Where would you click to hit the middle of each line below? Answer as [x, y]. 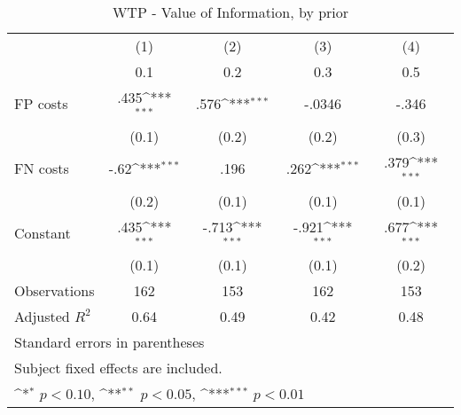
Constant [43, 232]
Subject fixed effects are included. [118, 368]
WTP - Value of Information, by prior [230, 12]
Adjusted [42, 317]
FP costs [41, 104]
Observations [55, 291]
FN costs [42, 168]
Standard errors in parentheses [109, 342]
